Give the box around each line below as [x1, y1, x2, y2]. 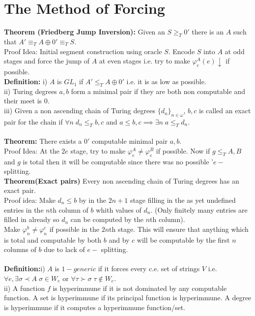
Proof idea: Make [4, 195, 56, 205]
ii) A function [4, 283, 45, 293]
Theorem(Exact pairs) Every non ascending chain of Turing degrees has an [4, 175, 239, 186]
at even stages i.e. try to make [99, 56, 190, 66]
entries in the [4, 204, 44, 215]
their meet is [4, 95, 42, 106]
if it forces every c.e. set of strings [98, 263, 200, 274]
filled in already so [4, 214, 59, 224]
